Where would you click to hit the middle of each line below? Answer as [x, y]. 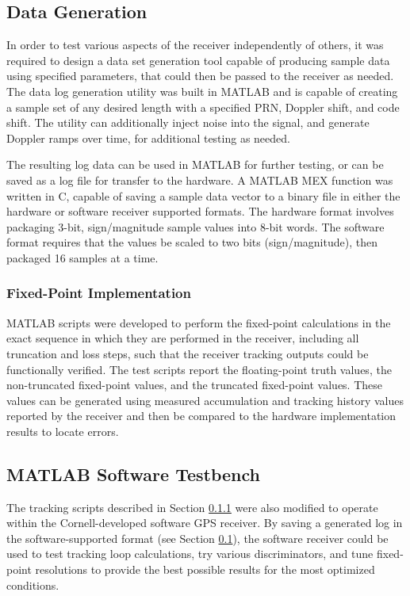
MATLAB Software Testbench [133, 474]
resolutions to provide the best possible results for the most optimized [205, 569]
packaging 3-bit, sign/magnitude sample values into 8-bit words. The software [195, 226]
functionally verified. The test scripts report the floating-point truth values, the [199, 369]
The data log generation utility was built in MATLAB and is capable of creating [202, 91]
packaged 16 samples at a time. [82, 257]
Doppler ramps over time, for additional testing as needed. [148, 138]
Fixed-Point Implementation [99, 293]
